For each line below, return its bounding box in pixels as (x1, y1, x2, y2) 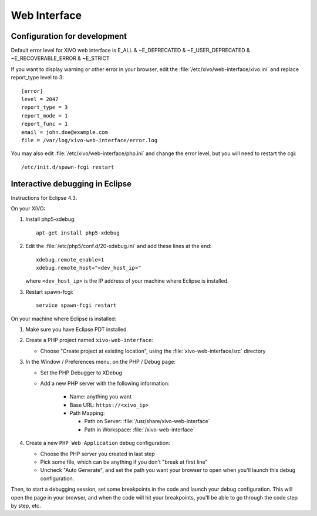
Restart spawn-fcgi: (25, 288, 73, 295)
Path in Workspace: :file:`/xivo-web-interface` (84, 426, 195, 433)
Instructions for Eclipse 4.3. (11, 194, 77, 201)
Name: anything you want (69, 393, 132, 400)
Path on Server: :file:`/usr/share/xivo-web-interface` (84, 418, 210, 425)
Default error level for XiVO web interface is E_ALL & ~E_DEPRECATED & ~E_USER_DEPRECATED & (11, 47, 251, 54)
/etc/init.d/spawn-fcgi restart (21, 163, 114, 170)
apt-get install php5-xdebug (36, 229, 120, 236)
